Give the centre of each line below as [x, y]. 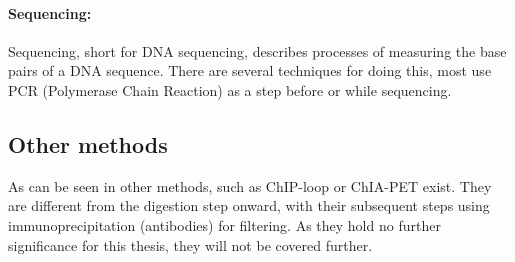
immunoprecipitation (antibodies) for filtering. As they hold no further [224, 224]
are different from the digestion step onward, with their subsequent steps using [249, 205]
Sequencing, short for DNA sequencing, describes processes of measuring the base [257, 50]
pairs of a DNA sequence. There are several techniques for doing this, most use [250, 70]
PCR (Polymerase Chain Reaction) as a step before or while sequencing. [230, 89]
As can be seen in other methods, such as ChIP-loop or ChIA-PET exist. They [250, 185]
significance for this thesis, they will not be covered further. [190, 244]
